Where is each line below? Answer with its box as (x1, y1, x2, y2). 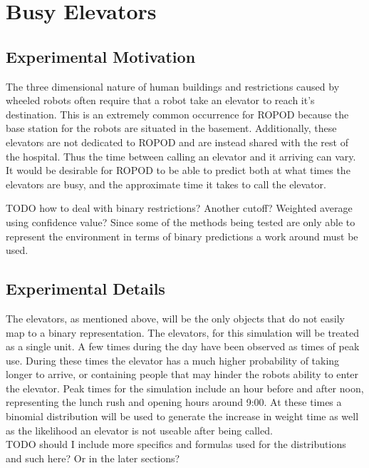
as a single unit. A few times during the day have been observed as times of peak (6, 339, 360, 354)
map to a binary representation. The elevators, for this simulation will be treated (6, 325, 359, 340)
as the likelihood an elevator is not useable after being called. (6, 422, 273, 437)
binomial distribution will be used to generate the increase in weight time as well (6, 409, 359, 424)
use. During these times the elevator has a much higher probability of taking (6, 352, 340, 367)
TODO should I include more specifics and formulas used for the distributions (6, 437, 346, 452)
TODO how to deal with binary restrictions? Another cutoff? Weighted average (6, 200, 353, 215)
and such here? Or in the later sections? (6, 450, 180, 465)
